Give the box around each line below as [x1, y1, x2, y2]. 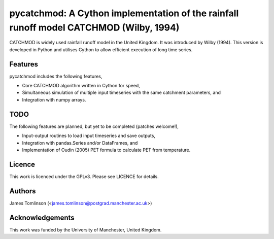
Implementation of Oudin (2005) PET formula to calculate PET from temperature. [22, 147, 191, 153]
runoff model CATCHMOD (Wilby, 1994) [9, 22, 180, 33]
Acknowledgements [9, 213, 75, 222]
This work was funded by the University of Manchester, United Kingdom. [9, 226, 162, 233]
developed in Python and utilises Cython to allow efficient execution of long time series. [9, 46, 193, 53]
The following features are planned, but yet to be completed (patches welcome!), [9, 123, 179, 129]
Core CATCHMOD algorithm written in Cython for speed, [22, 83, 141, 89]
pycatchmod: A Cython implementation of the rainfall [9, 8, 239, 19]
